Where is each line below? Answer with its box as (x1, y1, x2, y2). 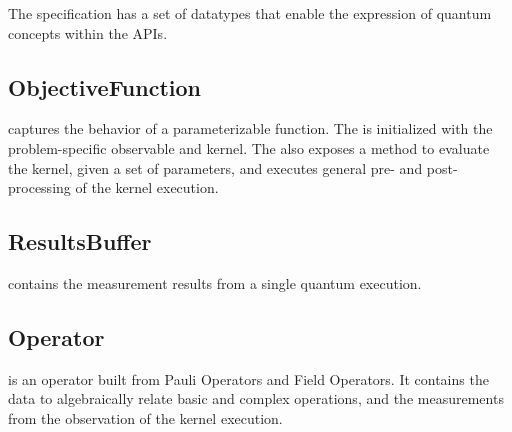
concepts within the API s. (8, 22, 168, 43)
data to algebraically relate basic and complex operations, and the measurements (8, 388, 504, 409)
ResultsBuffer (8, 226, 152, 257)
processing (8, 177, 71, 198)
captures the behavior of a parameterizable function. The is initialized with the (8, 118, 493, 139)
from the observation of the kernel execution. (8, 407, 283, 428)
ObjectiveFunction (8, 71, 201, 102)
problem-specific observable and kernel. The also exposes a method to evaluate (8, 137, 490, 158)
